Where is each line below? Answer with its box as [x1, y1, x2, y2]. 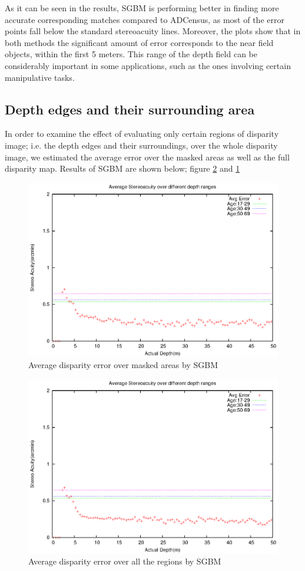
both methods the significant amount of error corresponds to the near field [5, 36, 274, 48]
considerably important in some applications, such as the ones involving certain [5, 59, 291, 71]
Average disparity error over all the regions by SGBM [28, 555, 221, 567]
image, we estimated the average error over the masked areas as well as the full [5, 150, 290, 163]
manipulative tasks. [5, 71, 75, 83]
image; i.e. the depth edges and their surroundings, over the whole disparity [5, 139, 278, 151]
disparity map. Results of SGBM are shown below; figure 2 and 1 [5, 162, 240, 175]
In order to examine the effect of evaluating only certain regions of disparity [5, 127, 279, 140]
